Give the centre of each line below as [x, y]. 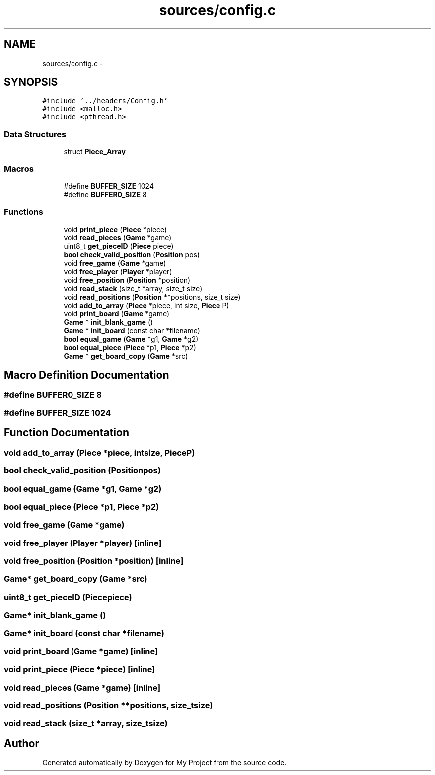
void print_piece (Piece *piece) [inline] [80, 669]
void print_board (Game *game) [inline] [81, 651]
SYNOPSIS [31, 82]
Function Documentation [67, 433]
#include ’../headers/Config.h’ [105, 101]
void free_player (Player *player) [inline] [83, 543]
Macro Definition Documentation [87, 375]
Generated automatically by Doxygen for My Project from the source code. [164, 763]
